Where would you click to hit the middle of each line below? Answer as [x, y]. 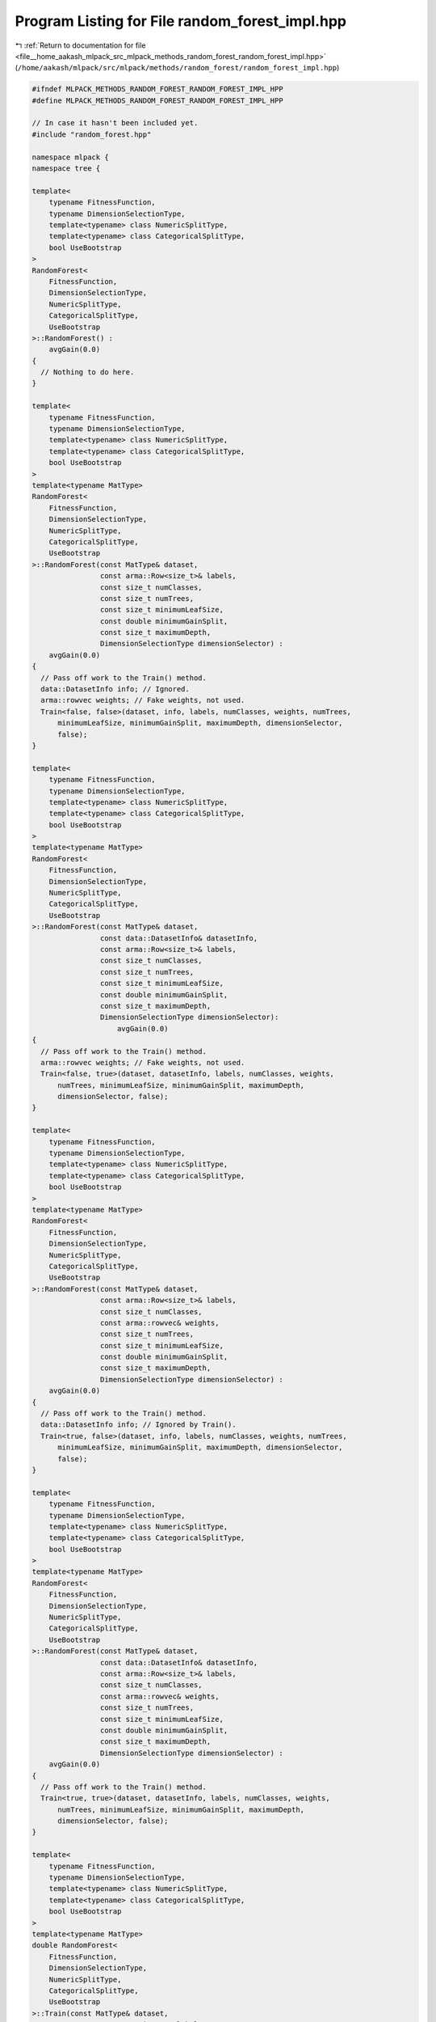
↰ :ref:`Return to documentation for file [80, 45]
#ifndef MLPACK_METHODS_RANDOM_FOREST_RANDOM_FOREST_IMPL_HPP [157, 89]
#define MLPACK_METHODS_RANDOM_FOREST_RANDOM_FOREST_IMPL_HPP [157, 100]
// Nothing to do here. [88, 372]
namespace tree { [66, 169]
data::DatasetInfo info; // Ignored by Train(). [139, 1425]
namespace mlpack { [70, 157]
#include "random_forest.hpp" [92, 134]
